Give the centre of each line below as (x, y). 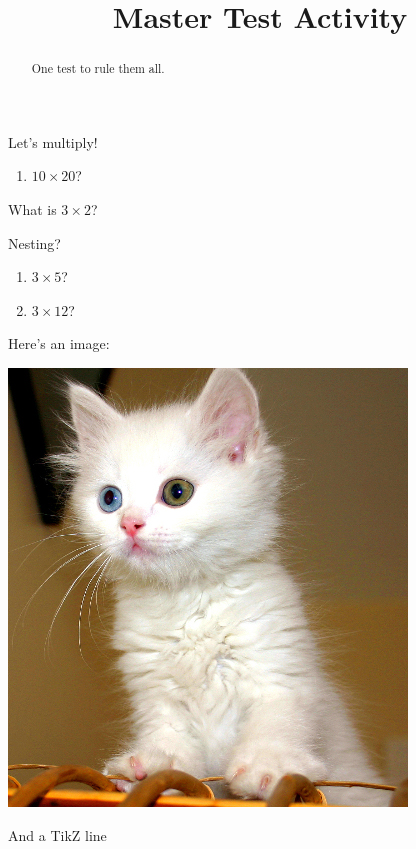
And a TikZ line (57, 834)
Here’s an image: (59, 343)
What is (32, 209)
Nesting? (34, 242)
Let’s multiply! (53, 141)
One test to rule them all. (98, 68)
